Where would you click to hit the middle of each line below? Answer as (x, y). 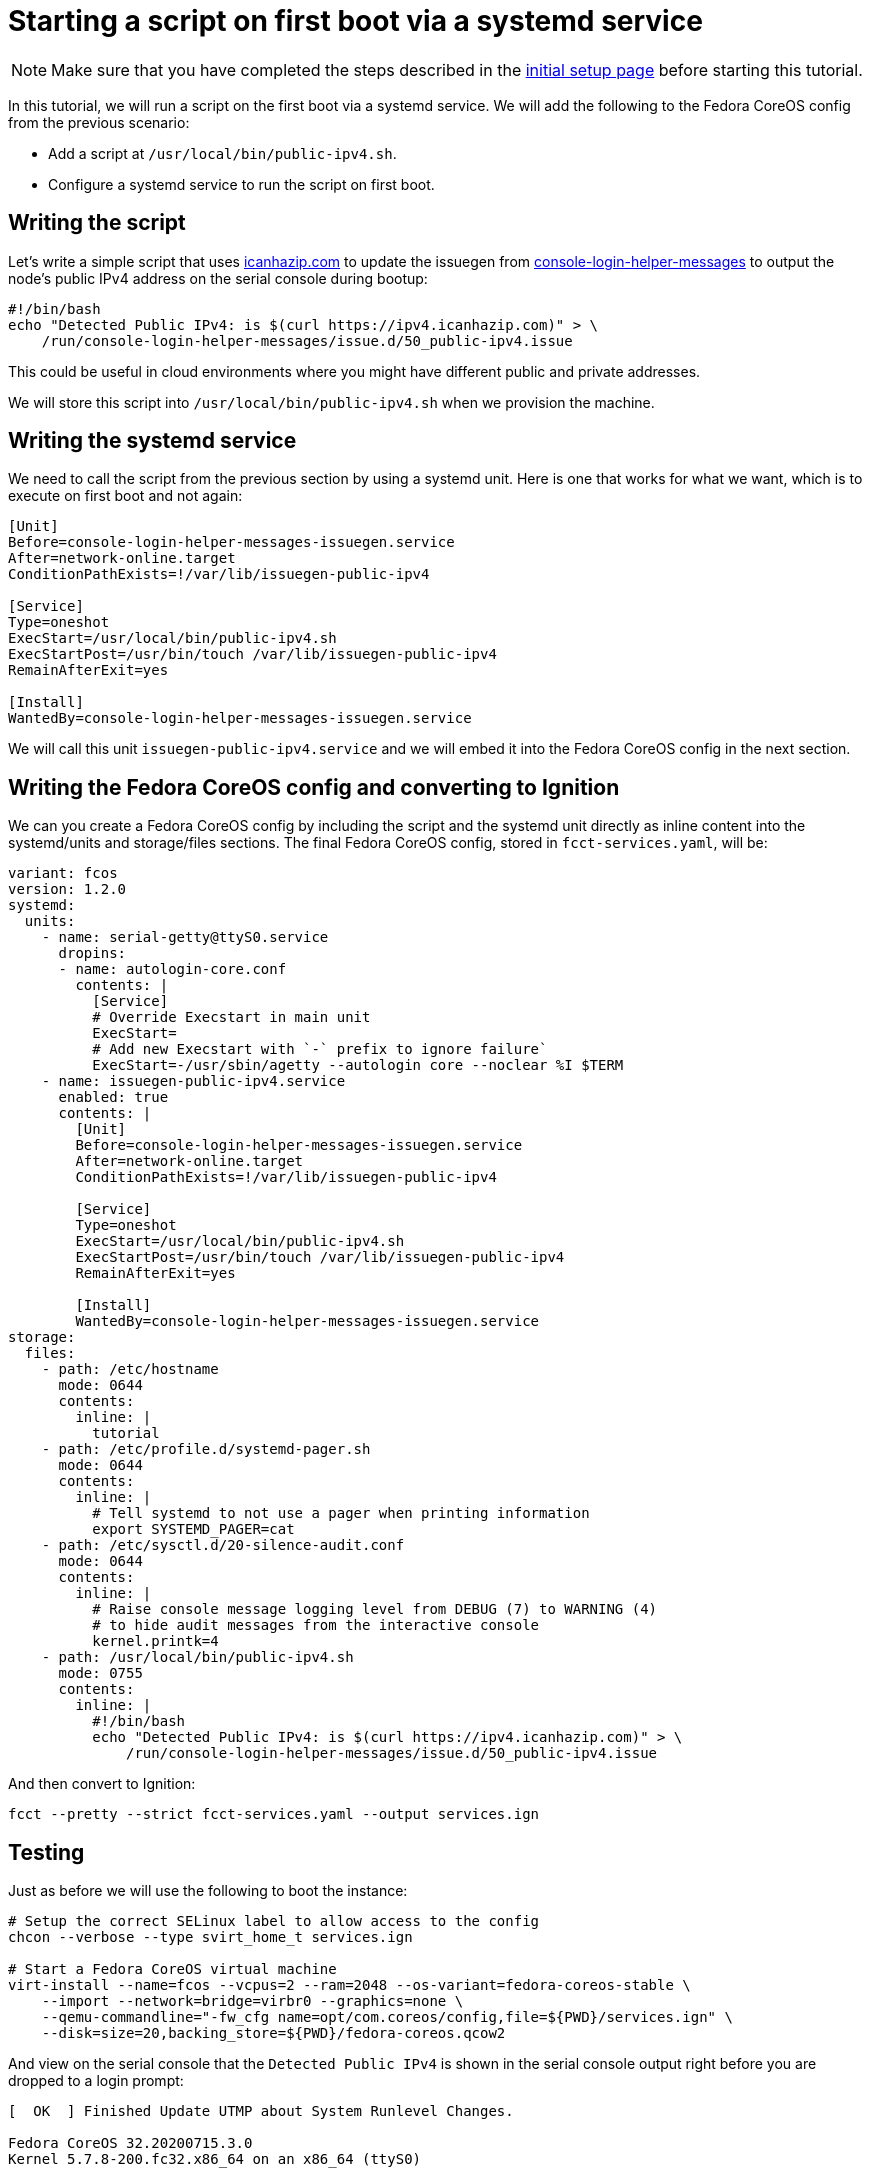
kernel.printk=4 (155, 1641)
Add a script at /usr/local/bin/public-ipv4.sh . (222, 153)
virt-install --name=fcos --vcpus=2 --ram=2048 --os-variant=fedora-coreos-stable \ (349, 1985)
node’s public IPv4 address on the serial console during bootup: (218, 278)
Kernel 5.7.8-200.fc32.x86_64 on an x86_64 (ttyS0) (215, 2159)
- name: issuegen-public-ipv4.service (193, 1081)
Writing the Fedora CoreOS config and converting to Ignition (314, 787)
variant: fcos (63, 873)
